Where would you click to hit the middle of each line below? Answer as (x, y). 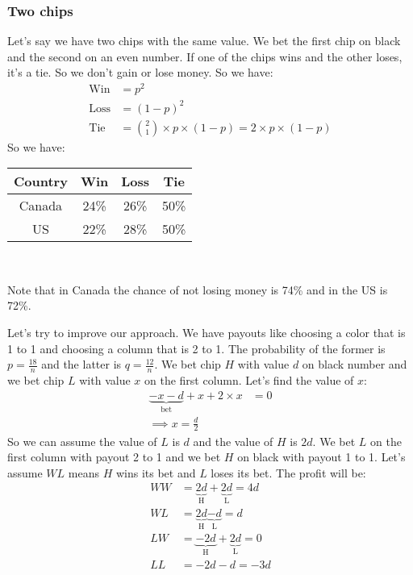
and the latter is (81, 364)
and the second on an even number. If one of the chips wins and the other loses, (205, 56)
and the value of (233, 441)
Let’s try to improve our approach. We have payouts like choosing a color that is (206, 333)
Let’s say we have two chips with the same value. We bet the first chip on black (204, 41)
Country (41, 181)
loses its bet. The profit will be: (288, 472)
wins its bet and (156, 472)
